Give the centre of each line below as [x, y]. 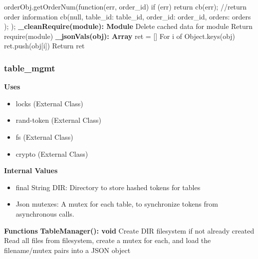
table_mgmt [30, 68]
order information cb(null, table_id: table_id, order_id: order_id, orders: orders [128, 16]
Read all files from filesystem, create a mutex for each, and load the [108, 240]
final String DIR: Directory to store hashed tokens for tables [108, 187]
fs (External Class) [44, 136]
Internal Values [31, 170]
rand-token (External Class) [58, 120]
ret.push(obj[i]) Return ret [44, 46]
